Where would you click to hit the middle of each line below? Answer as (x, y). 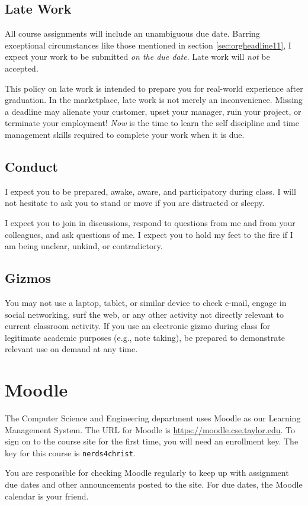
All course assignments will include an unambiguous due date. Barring (132, 33)
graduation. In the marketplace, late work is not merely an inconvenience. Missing (154, 100)
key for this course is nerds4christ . (70, 452)
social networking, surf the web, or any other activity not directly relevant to (144, 314)
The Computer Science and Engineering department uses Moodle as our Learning (153, 418)
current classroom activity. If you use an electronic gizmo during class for (138, 326)
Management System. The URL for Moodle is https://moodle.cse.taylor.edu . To (150, 429)
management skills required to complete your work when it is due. (125, 134)
